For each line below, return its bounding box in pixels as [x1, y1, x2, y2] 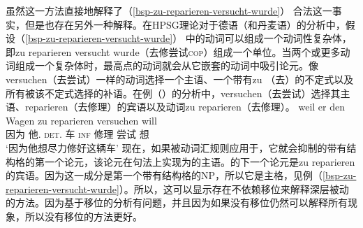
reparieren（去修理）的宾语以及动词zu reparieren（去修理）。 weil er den [24, 99, 345, 114]
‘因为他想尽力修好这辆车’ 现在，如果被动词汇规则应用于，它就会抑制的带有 [6, 140, 347, 155]
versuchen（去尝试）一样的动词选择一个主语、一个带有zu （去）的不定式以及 [6, 71, 354, 86]
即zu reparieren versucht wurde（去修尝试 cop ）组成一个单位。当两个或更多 [6, 44, 341, 59]
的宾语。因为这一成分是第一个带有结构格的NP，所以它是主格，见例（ [6, 168, 323, 183]
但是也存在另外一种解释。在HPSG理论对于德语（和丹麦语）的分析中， [24, 17, 346, 31]
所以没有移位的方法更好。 [24, 208, 142, 223]
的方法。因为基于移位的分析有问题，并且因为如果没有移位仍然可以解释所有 [6, 195, 348, 210]
